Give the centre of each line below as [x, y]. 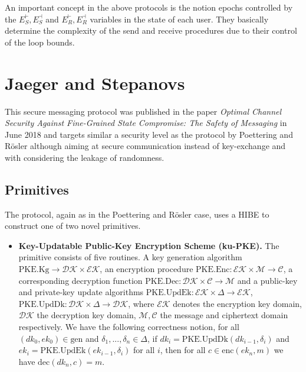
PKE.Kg [34, 270]
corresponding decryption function [80, 280]
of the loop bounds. [40, 42]
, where [141, 303]
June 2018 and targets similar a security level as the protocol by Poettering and [149, 134]
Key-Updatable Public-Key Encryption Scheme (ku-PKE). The [149, 245]
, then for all [183, 350]
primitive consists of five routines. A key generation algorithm [130, 257]
